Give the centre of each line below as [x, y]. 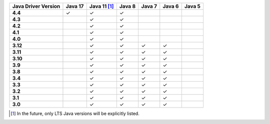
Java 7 [149, 6]
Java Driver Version [36, 6]
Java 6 [171, 6]
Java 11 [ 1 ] [101, 6]
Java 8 [127, 6]
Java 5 [192, 6]
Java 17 [75, 6]
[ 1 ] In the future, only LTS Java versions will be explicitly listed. [75, 114]
